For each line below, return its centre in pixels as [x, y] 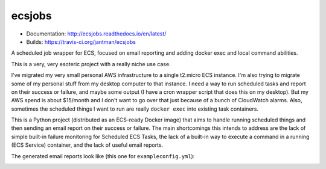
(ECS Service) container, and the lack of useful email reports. [87, 145]
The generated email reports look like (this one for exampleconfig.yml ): [103, 156]
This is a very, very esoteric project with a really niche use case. [91, 64]
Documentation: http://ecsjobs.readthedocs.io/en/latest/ [96, 34]
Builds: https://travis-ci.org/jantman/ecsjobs [81, 41]
